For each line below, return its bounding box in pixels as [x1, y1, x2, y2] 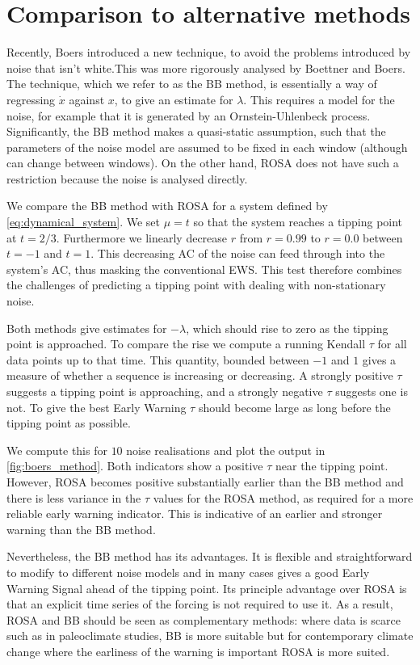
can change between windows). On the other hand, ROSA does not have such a [6, 154, 399, 171]
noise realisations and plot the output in [126, 441, 325, 458]
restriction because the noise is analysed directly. [6, 170, 248, 187]
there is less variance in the [6, 489, 141, 506]
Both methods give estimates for [6, 319, 167, 336]
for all [377, 335, 407, 352]
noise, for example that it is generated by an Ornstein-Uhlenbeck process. [6, 107, 371, 124]
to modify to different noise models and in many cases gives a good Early [6, 563, 370, 580]
